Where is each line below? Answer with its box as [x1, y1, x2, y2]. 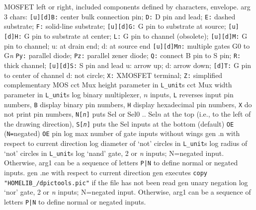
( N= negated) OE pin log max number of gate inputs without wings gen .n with [4, 128, 240, 139]
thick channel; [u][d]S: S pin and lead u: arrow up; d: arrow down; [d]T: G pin [4, 60, 252, 70]
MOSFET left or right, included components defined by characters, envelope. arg [4, 1, 251, 11]
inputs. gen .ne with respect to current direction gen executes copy [4, 167, 207, 178]
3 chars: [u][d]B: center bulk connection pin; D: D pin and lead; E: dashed [4, 11, 236, 21]
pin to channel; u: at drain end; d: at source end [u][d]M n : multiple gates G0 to [4, 40, 250, 51]
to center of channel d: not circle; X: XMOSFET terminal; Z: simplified [4, 70, 223, 80]
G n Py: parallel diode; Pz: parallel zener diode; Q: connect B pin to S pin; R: [4, 50, 241, 61]
